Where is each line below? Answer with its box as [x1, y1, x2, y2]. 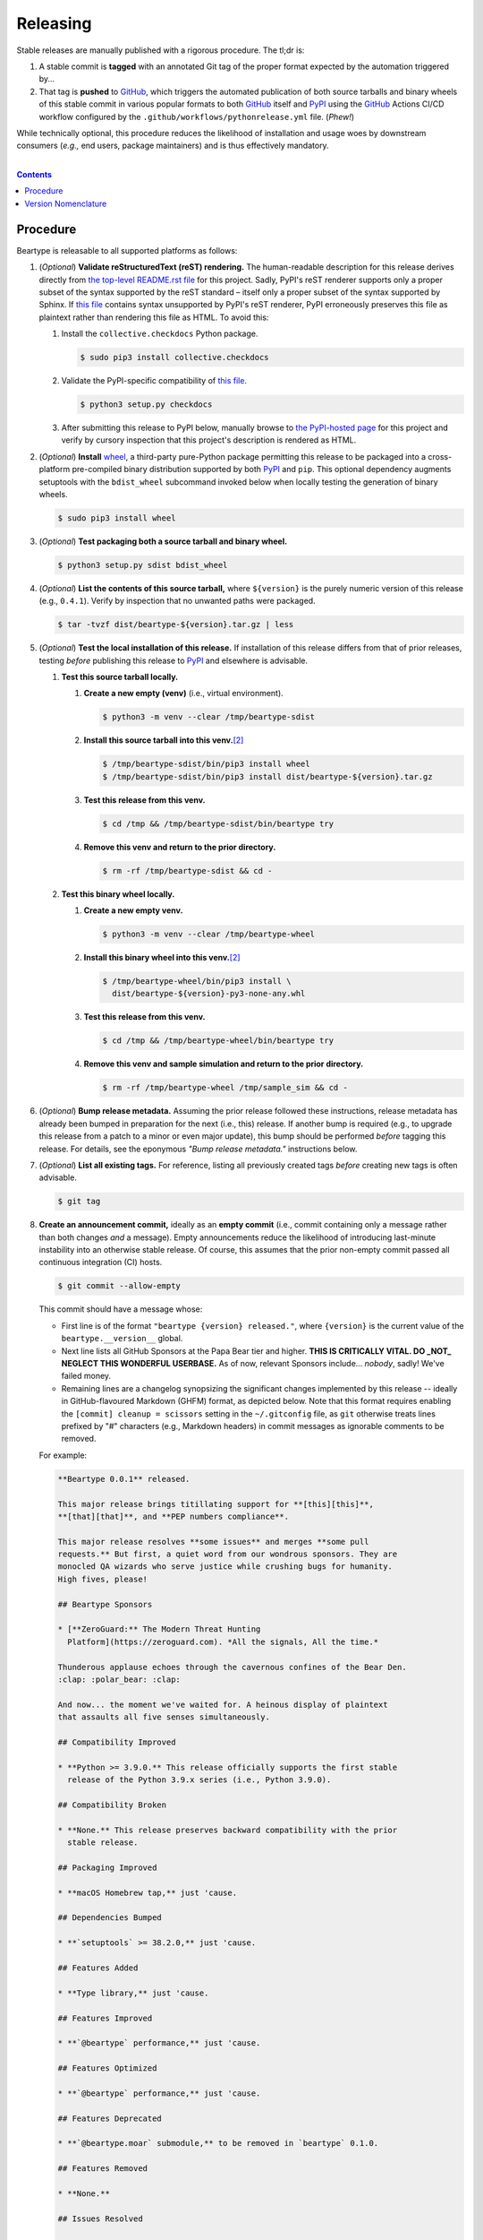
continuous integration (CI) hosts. [38, 1257, 163, 1268]
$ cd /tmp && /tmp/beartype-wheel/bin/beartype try [102, 1036, 335, 1046]
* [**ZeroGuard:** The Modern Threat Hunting [57, 1624, 261, 1634]
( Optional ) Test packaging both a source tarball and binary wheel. [38, 536, 288, 547]
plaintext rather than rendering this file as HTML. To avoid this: [38, 312, 269, 323]
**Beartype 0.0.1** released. [57, 1474, 191, 1484]
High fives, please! [57, 1573, 148, 1584]
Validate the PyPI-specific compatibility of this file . [61, 375, 248, 386]
